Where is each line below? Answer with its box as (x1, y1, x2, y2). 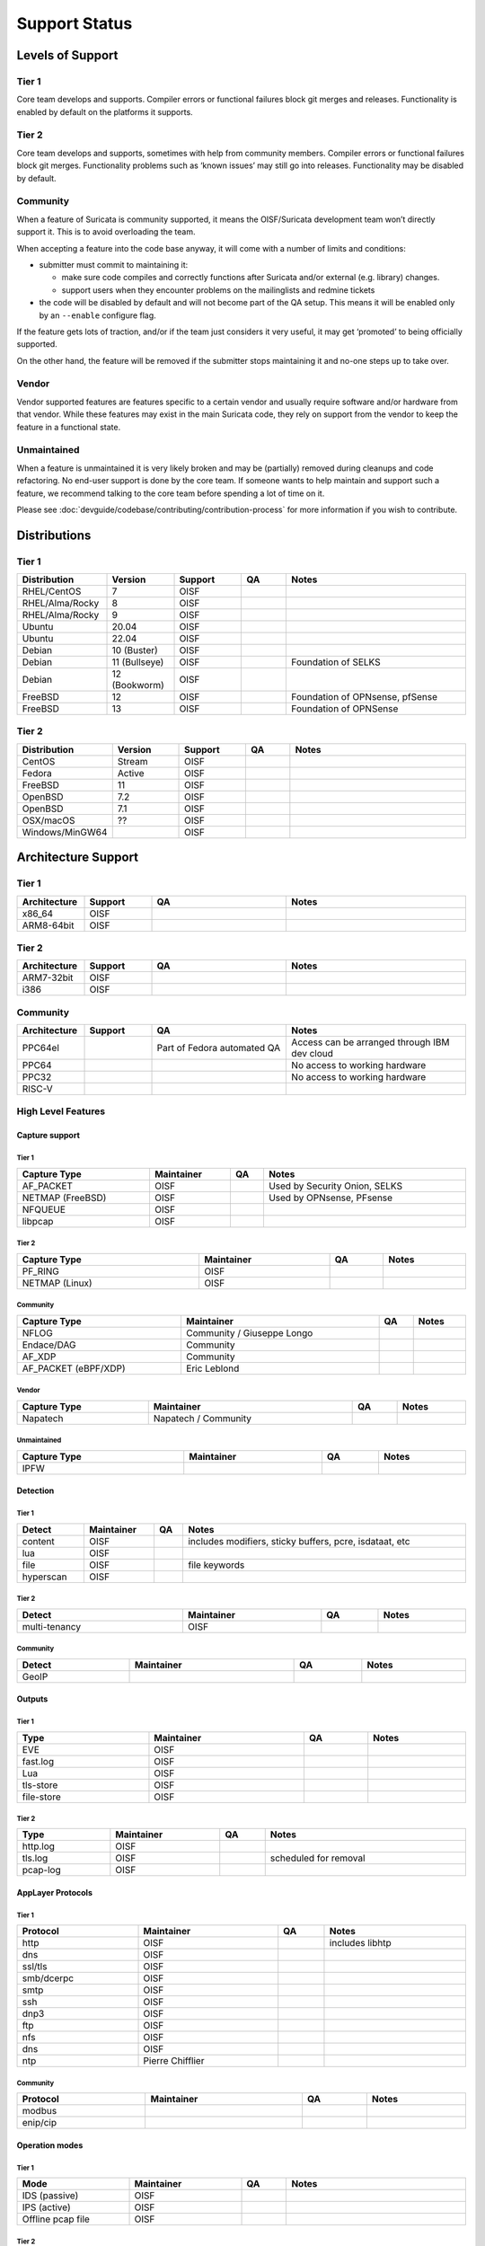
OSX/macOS (22, 814, 75, 827)
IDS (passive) (22, 2189, 79, 2202)
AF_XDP (22, 1350, 57, 1363)
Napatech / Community (153, 1411, 251, 1424)
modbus (22, 2105, 57, 2118)
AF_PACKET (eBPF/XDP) (22, 1362, 126, 1375)
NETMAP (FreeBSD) (22, 1191, 107, 1204)
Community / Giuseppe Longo (185, 1326, 313, 1339)
